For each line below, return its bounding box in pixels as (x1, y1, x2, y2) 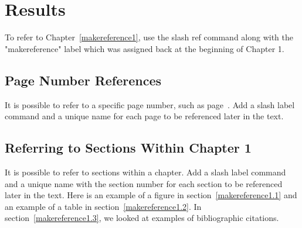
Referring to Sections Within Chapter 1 (5, 139, 252, 157)
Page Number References (5, 71, 162, 89)
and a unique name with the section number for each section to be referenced (5, 177, 283, 189)
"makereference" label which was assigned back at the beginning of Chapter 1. (5, 42, 284, 54)
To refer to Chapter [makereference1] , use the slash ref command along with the (5, 31, 294, 43)
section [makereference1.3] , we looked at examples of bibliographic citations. (5, 212, 279, 224)
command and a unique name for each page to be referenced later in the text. (5, 110, 284, 122)
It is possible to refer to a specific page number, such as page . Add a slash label (5, 98, 295, 110)
